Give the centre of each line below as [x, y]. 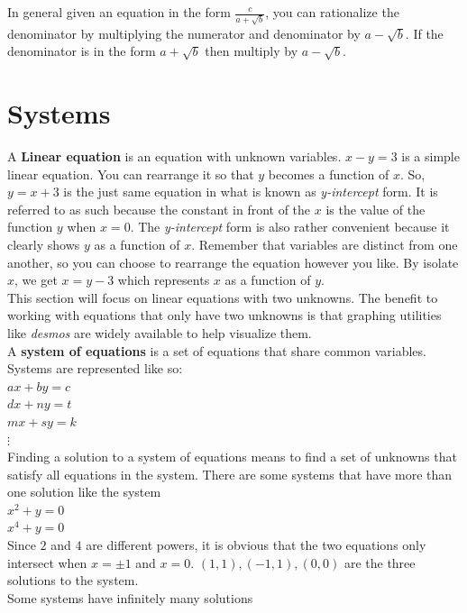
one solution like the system [84, 492]
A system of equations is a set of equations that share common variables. [217, 350]
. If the [424, 33]
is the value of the [375, 209]
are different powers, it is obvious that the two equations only [256, 545]
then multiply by [252, 51]
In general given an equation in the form [119, 12]
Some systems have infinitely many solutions [130, 597]
